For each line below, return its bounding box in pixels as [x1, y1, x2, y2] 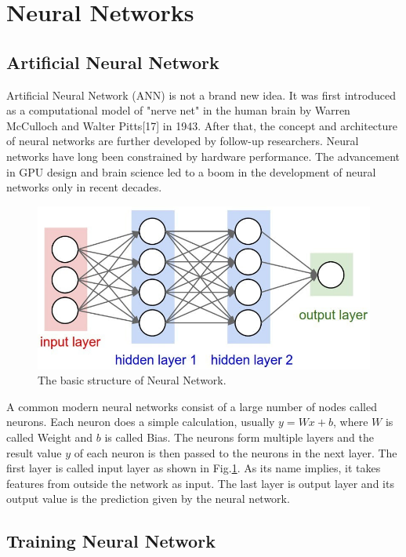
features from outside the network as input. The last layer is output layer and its [6, 475, 394, 491]
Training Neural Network [6, 529, 216, 553]
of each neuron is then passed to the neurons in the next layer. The [74, 444, 397, 461]
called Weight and [6, 429, 93, 446]
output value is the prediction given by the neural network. [6, 490, 290, 507]
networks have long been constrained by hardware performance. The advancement [6, 147, 401, 164]
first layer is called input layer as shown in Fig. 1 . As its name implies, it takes [6, 460, 381, 476]
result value [6, 444, 62, 461]
